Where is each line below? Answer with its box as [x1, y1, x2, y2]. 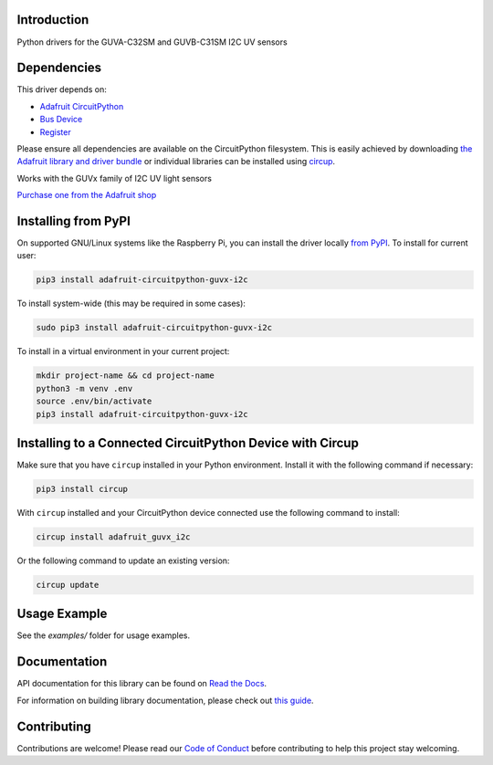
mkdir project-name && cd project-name [36, 371, 215, 381]
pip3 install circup [36, 484, 128, 495]
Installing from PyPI [16, 213, 131, 228]
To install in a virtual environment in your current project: [16, 346, 230, 357]
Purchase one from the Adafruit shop [16, 190, 157, 201]
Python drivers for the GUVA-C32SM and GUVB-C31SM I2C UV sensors [16, 37, 288, 47]
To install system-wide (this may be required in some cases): [16, 298, 246, 309]
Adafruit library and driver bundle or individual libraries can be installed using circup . [16, 156, 336, 167]
